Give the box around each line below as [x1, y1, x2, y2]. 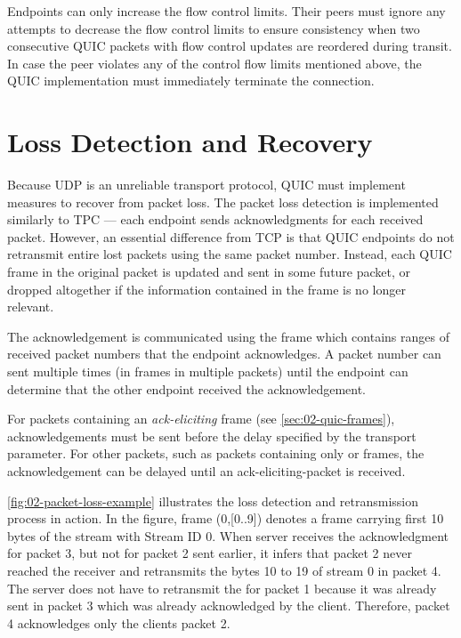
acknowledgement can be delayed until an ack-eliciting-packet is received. [7, 462, 406, 480]
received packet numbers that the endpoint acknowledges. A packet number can [7, 344, 441, 363]
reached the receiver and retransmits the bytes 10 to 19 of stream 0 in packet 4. [7, 561, 441, 579]
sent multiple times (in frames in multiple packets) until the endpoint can [7, 362, 408, 381]
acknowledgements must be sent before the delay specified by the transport [7, 426, 417, 445]
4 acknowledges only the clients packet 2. [7, 613, 230, 632]
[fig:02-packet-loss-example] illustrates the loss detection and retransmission [7, 491, 419, 510]
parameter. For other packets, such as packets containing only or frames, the [7, 444, 425, 463]
